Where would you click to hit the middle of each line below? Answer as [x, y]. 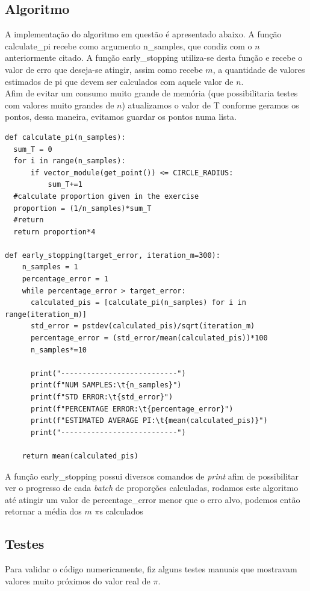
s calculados [121, 511]
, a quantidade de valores [259, 69]
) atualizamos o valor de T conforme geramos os [210, 105]
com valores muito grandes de [60, 105]
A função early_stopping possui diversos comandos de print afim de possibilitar [152, 476]
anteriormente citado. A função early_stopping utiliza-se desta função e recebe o [154, 58]
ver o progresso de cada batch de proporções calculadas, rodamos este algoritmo [152, 488]
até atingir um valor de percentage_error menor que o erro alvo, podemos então [153, 499]
